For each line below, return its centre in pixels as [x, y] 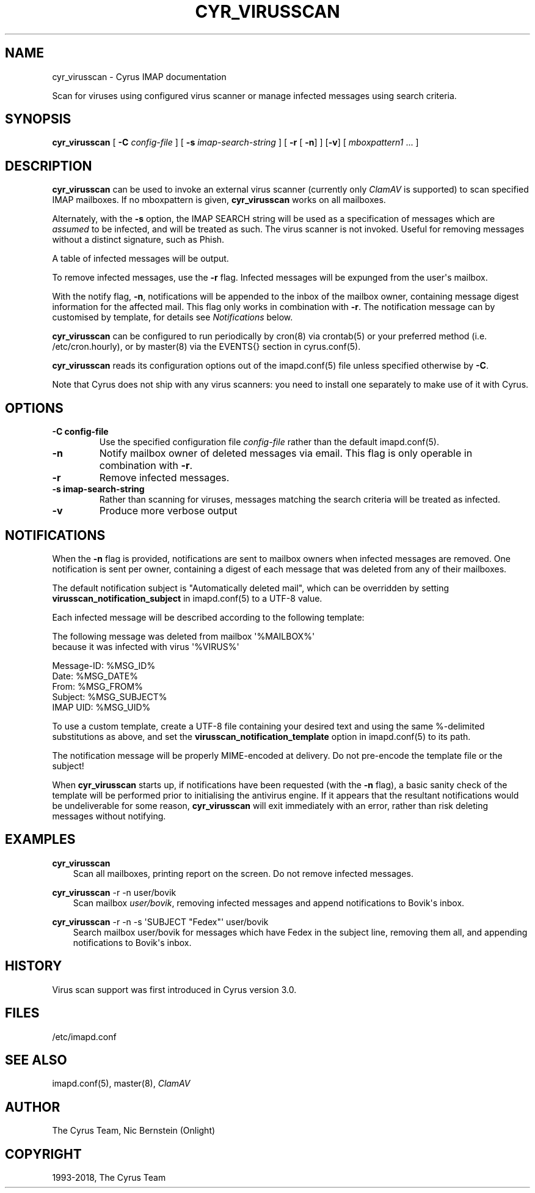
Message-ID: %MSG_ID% [104, 665]
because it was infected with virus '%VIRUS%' [146, 646]
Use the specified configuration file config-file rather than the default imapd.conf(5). [269, 442]
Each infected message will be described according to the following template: [208, 617]
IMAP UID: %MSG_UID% [101, 707]
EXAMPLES [40, 840]
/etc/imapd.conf [84, 1036]
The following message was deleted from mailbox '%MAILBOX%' [184, 636]
